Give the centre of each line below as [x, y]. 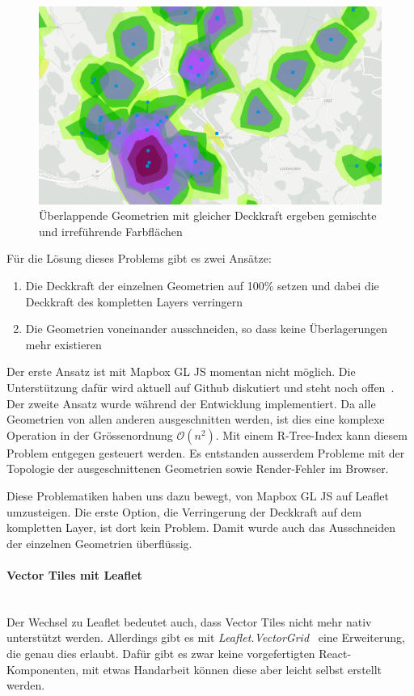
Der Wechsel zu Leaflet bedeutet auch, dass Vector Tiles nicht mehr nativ [189, 621]
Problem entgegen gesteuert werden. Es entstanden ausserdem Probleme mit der [206, 452]
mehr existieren [63, 344]
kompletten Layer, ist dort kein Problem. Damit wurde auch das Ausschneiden [201, 527]
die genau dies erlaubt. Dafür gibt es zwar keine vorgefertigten [161, 653]
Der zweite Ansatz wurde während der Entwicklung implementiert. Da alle [191, 403]
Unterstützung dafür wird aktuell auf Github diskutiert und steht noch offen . [201, 388]
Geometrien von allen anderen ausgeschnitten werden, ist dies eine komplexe [196, 419]
